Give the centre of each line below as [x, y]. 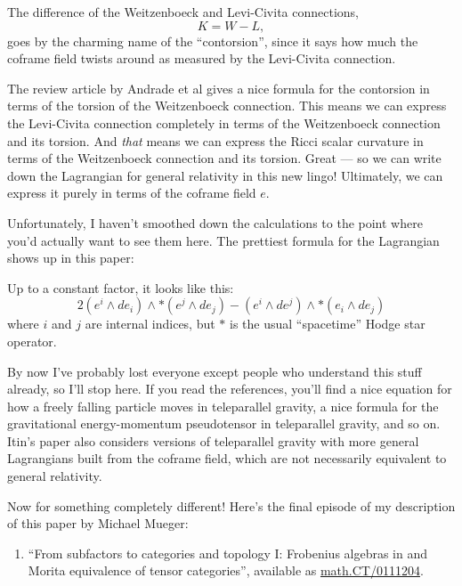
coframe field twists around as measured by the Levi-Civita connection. [202, 58]
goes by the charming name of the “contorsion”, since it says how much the [213, 41]
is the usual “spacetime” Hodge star [328, 324]
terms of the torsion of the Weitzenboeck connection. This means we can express [227, 106]
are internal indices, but [150, 324]
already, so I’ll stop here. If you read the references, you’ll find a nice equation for [230, 389]
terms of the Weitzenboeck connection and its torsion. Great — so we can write [224, 158]
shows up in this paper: [71, 258]
